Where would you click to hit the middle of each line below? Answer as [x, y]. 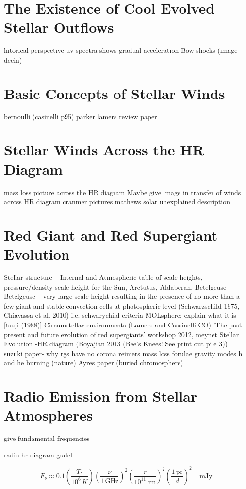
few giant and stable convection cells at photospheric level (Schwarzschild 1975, [122, 305]
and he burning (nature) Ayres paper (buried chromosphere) [94, 363]
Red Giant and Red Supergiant [111, 235]
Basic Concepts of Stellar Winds [115, 93]
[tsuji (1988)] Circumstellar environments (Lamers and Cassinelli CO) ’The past [123, 325]
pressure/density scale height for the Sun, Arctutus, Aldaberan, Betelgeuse [115, 286]
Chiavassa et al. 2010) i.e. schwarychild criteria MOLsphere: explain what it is [120, 315]
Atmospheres [48, 415]
